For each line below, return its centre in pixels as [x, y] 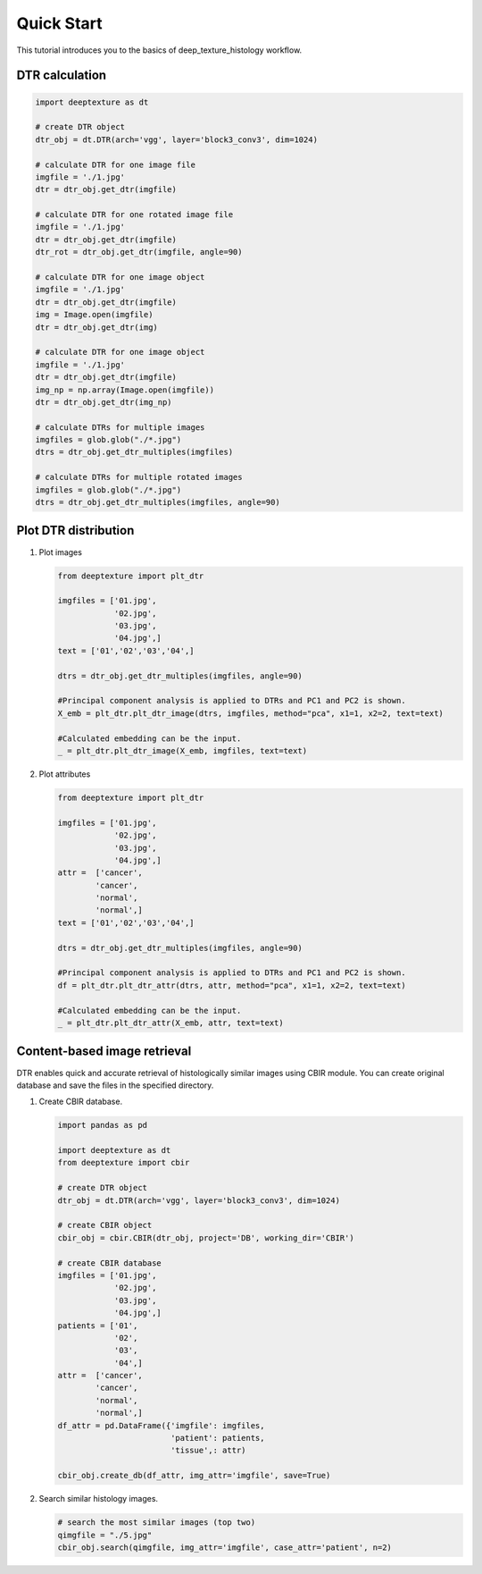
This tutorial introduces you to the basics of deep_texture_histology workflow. [159, 50]
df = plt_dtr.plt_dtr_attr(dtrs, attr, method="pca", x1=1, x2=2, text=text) [232, 985]
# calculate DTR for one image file [116, 164]
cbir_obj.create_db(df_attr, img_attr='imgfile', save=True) [194, 1476]
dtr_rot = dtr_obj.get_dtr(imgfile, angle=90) [139, 252]
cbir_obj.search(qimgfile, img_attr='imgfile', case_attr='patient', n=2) [225, 1547]
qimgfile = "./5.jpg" [105, 1535]
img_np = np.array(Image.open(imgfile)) [125, 390]
